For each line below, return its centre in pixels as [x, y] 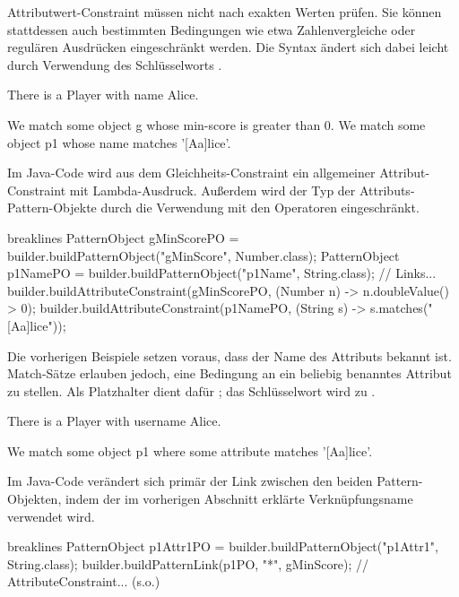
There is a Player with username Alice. [114, 421]
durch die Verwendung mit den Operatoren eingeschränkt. [260, 208]
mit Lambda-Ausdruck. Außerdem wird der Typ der [212, 190]
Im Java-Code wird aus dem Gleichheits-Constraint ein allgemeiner [191, 173]
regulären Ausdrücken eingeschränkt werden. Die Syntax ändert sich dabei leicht [228, 47]
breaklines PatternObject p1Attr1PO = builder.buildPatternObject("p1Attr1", [223, 546]
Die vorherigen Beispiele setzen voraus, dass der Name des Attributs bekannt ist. [229, 355]
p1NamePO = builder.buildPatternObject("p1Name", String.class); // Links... [222, 273]
